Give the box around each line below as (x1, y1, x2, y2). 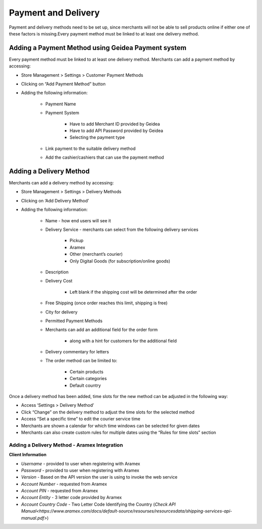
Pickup (69, 238, 83, 244)
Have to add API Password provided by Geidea (69, 128, 164, 133)
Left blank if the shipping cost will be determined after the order (69, 289, 197, 295)
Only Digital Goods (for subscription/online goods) (69, 258, 171, 264)
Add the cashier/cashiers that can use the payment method (45, 154, 164, 160)
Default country (69, 382, 101, 388)
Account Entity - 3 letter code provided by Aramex (21, 495, 122, 500)
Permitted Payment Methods (45, 318, 103, 324)
